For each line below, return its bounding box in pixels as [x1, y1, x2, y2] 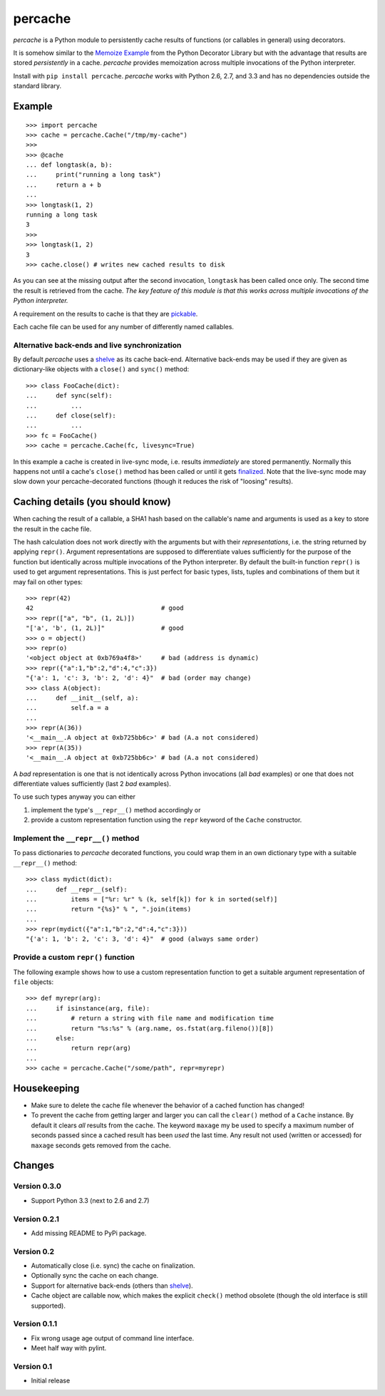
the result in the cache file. [13, 524, 92, 533]
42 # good [26, 604, 185, 612]
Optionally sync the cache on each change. [31, 1271, 159, 1280]
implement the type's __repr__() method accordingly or [31, 805, 201, 814]
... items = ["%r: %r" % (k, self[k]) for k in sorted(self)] [26, 895, 278, 903]
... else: [26, 1034, 75, 1042]
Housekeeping [13, 1082, 80, 1094]
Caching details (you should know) [13, 496, 171, 508]
